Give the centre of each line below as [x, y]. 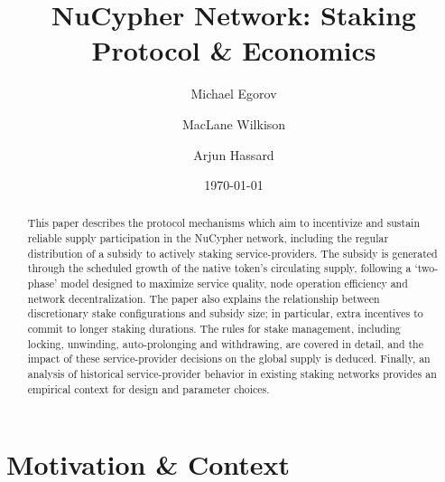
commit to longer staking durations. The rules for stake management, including [214, 329]
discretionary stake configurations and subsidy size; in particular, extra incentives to [225, 313]
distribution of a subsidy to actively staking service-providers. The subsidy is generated [232, 253]
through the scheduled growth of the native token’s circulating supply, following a [219, 268]
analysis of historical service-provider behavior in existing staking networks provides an [232, 374]
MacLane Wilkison [234, 123]
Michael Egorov [234, 94]
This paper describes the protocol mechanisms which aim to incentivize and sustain [224, 223]
